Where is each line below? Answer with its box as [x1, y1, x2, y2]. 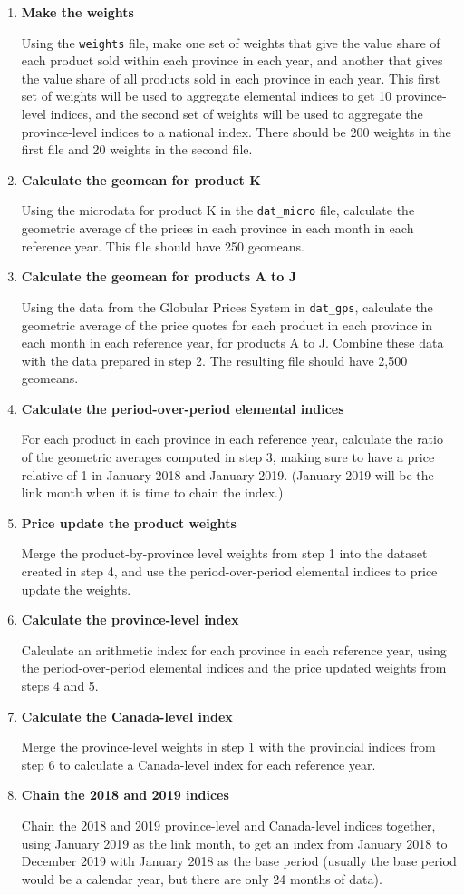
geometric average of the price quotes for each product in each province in [21, 315, 433, 334]
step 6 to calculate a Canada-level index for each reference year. [21, 754, 376, 773]
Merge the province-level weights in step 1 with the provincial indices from [21, 737, 436, 756]
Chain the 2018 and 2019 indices [21, 785, 229, 804]
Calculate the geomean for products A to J [21, 267, 297, 286]
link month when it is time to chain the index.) [21, 483, 284, 502]
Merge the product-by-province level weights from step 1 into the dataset [21, 544, 428, 563]
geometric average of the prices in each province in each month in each [21, 219, 414, 238]
